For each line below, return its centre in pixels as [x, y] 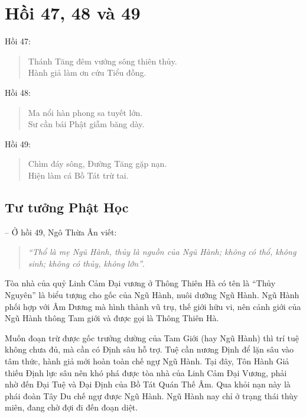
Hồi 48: [18, 92]
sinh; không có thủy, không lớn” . [86, 263]
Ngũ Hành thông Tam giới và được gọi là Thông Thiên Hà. [112, 318]
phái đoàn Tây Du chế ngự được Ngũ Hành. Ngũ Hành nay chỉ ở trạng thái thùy [152, 395]
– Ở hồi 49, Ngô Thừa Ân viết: [61, 232]
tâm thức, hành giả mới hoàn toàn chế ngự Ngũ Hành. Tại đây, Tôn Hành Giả [147, 361]
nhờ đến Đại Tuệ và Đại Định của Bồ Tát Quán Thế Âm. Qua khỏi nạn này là [148, 384]
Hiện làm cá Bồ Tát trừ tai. [78, 175]
